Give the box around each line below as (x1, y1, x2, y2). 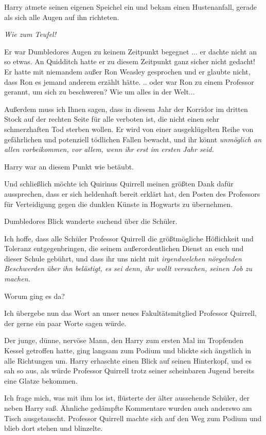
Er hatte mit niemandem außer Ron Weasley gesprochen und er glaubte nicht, (4, 66, 251, 77)
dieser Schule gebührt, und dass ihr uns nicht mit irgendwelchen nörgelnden (4, 253, 242, 263)
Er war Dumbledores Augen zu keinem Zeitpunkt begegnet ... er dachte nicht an (4, 46, 257, 56)
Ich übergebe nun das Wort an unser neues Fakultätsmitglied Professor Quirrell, (4, 308, 257, 318)
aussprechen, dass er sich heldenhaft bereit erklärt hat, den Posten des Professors (4, 188, 260, 199)
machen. (4, 273, 30, 284)
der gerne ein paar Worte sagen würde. (4, 317, 127, 328)
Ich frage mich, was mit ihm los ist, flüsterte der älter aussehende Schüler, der (4, 392, 250, 403)
